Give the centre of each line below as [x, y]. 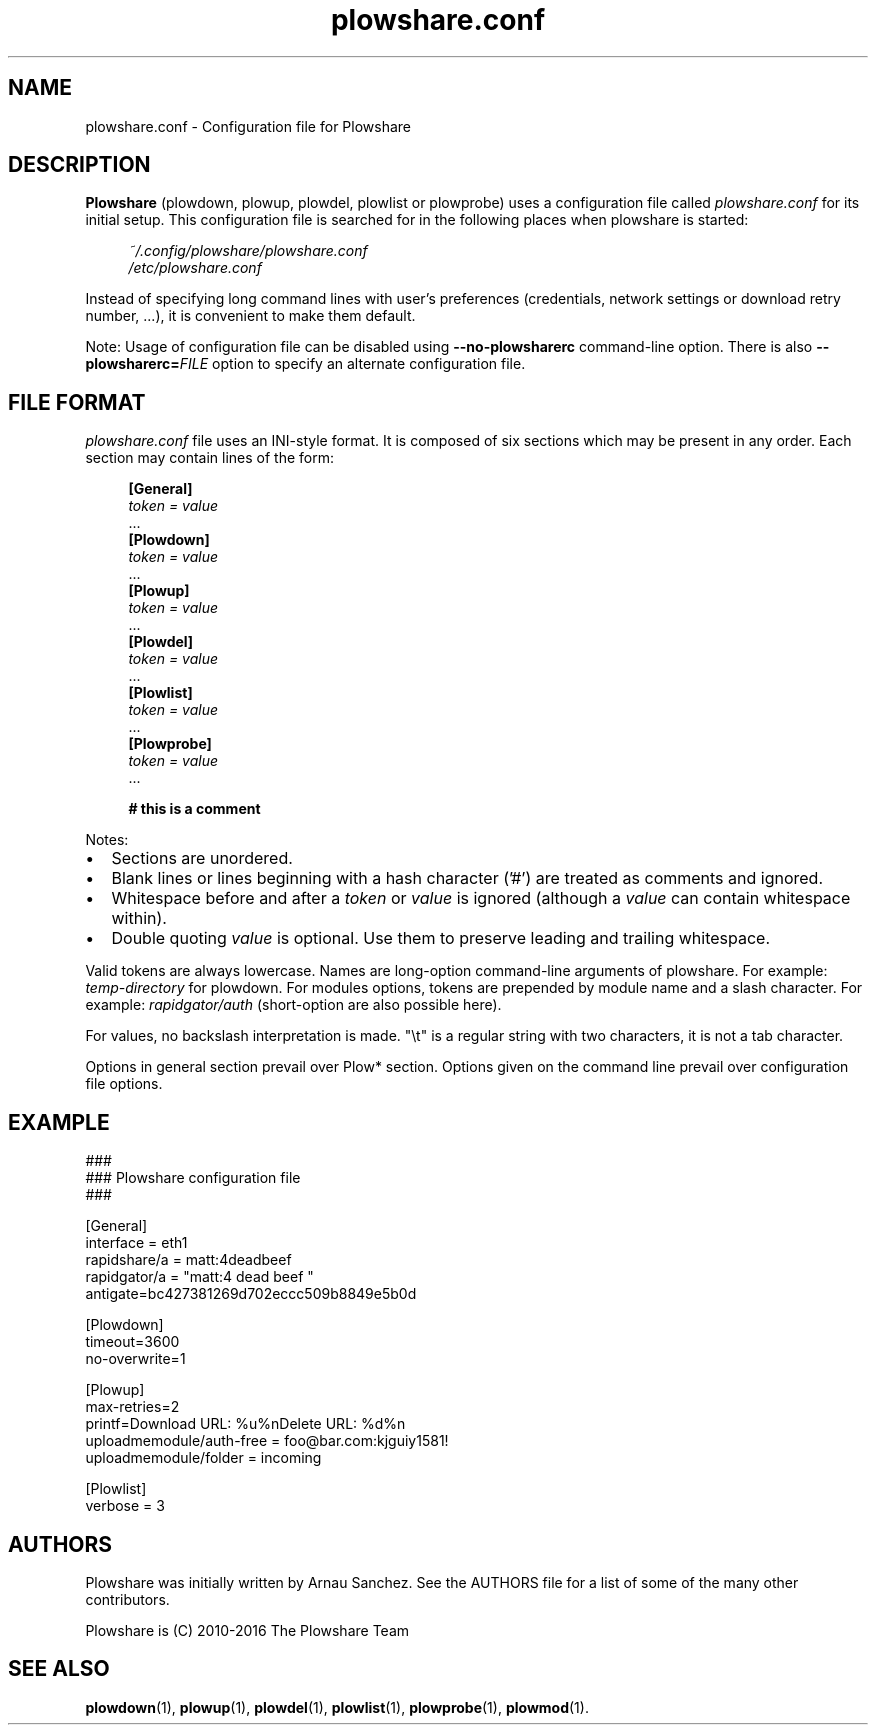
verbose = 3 [125, 1506]
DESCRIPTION [79, 165]
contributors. [127, 1599]
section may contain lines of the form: [209, 458]
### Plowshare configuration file [193, 1178]
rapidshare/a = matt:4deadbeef [188, 1260]
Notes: [107, 840]
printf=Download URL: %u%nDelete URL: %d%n [245, 1424]
